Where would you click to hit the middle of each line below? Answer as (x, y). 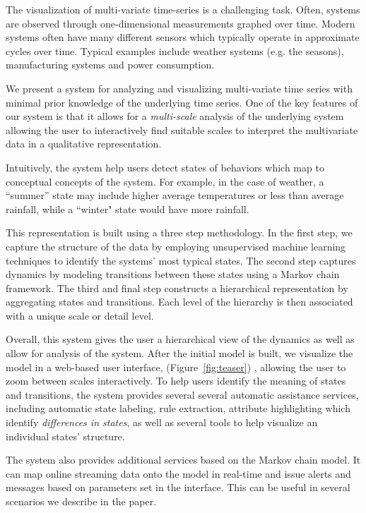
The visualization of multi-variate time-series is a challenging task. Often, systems (183, 9)
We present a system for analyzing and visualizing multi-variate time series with (179, 88)
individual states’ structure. (65, 436)
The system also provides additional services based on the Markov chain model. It (183, 460)
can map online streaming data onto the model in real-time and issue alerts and (178, 473)
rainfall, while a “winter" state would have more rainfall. (128, 209)
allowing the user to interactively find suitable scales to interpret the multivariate (182, 129)
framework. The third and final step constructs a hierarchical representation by (177, 288)
